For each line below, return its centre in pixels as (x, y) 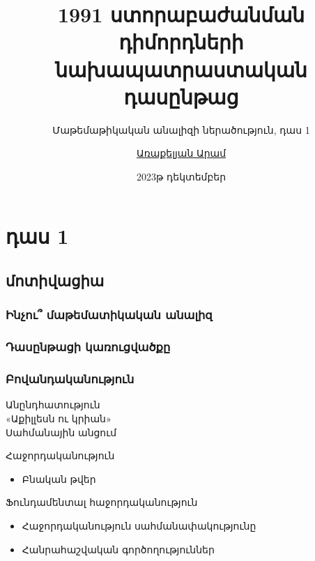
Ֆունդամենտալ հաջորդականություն (102, 502)
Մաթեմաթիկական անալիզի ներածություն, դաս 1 (181, 129)
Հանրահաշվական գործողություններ (118, 549)
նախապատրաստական (181, 69)
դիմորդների (181, 41)
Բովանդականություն (70, 379)
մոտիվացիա (55, 280)
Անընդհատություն (53, 405)
